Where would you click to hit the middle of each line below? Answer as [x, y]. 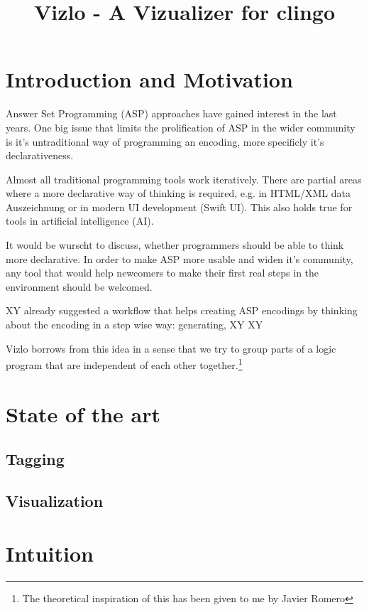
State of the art [83, 413]
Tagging [35, 459]
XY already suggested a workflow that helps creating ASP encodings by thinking [182, 310]
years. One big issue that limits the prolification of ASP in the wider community [181, 127]
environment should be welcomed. [79, 286]
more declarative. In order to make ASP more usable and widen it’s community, [180, 258]
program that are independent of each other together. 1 [124, 364]
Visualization [55, 501]
